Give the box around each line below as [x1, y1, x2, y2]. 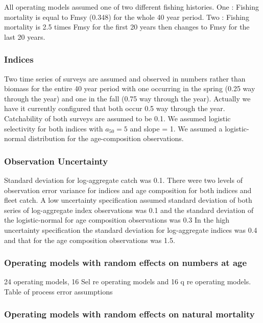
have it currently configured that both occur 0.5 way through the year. [4, 103, 225, 114]
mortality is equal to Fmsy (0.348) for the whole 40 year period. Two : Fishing [4, 11, 249, 22]
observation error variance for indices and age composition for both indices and [4, 184, 252, 195]
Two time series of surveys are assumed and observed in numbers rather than [4, 73, 246, 84]
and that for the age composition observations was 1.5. [4, 234, 175, 245]
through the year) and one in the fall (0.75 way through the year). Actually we [4, 93, 251, 103]
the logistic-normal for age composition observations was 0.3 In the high [4, 214, 230, 225]
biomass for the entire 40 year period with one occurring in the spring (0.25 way [4, 83, 255, 94]
